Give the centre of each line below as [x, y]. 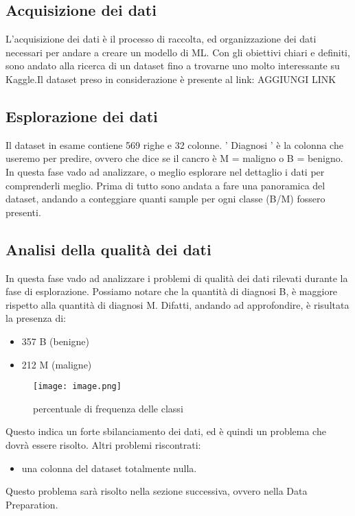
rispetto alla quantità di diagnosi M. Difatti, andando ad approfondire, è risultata [177, 304]
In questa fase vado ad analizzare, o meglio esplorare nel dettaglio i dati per [165, 171]
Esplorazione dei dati [82, 116]
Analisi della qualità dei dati [108, 249]
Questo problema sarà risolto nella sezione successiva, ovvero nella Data [157, 491]
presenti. [23, 212]
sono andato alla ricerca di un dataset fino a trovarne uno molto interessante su [173, 66]
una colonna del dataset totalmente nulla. [109, 468]
